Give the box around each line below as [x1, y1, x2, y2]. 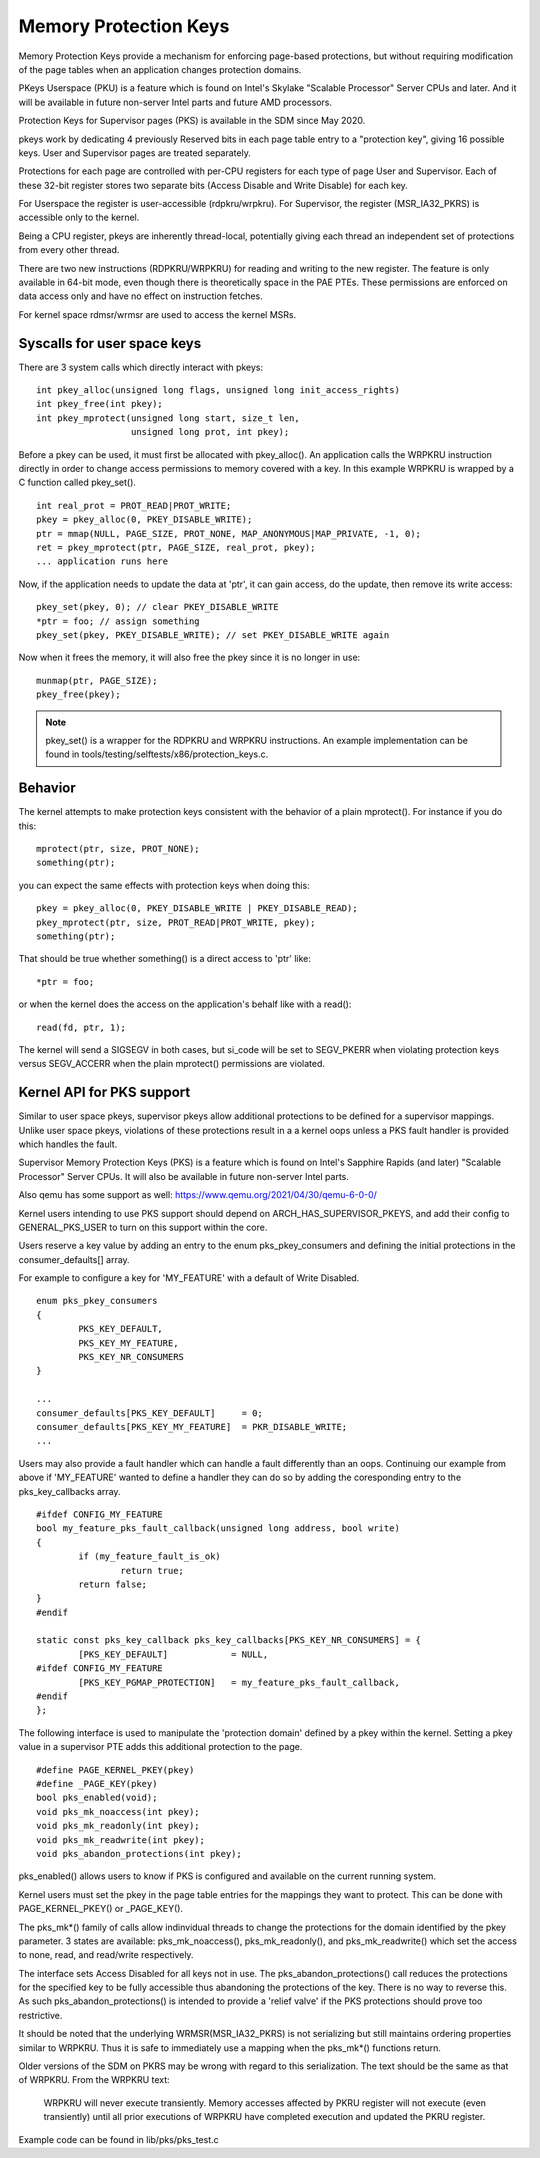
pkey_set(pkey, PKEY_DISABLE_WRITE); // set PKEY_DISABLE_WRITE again [36, 629, 390, 640]
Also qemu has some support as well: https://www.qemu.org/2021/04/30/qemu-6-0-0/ [18, 1189, 377, 1201]
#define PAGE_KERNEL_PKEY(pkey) [36, 1764, 195, 1775]
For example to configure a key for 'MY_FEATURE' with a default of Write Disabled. [18, 1272, 360, 1284]
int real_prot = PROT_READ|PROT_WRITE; [36, 500, 232, 511]
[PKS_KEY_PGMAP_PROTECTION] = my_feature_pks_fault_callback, [78, 1676, 400, 1688]
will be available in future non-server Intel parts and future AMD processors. [18, 96, 332, 108]
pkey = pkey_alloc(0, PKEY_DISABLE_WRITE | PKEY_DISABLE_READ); [36, 903, 359, 914]
